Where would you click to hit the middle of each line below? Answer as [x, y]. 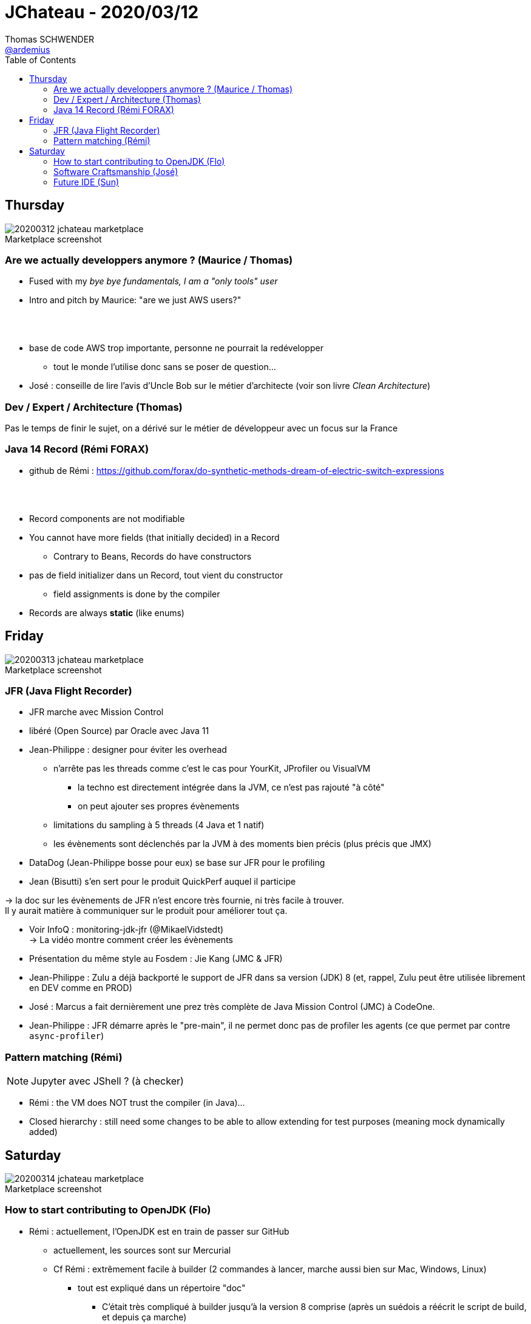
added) [43, 1132]
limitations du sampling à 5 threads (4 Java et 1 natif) [159, 825]
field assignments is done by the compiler [137, 594]
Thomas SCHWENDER [50, 39]
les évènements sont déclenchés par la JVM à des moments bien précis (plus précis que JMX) [242, 844]
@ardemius [28, 49]
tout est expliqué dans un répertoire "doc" [162, 1288]
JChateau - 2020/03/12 [102, 12]
